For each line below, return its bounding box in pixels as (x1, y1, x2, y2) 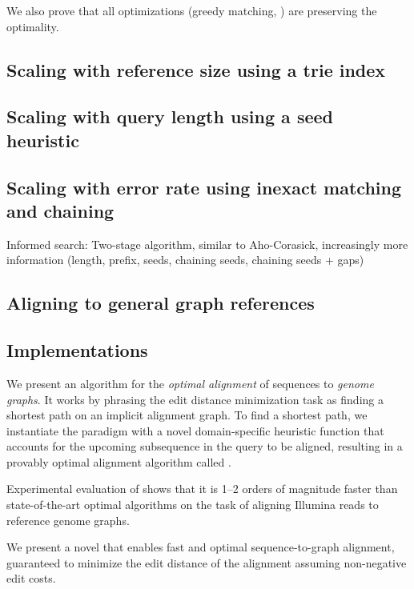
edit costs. (6, 570, 56, 587)
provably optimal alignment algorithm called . (6, 453, 231, 470)
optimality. (6, 18, 59, 34)
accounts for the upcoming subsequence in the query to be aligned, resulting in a (6, 438, 403, 455)
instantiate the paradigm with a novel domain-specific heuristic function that (6, 422, 384, 439)
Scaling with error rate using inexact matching (6, 174, 401, 199)
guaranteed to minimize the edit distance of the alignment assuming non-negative (6, 554, 407, 571)
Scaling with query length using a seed (6, 104, 333, 129)
